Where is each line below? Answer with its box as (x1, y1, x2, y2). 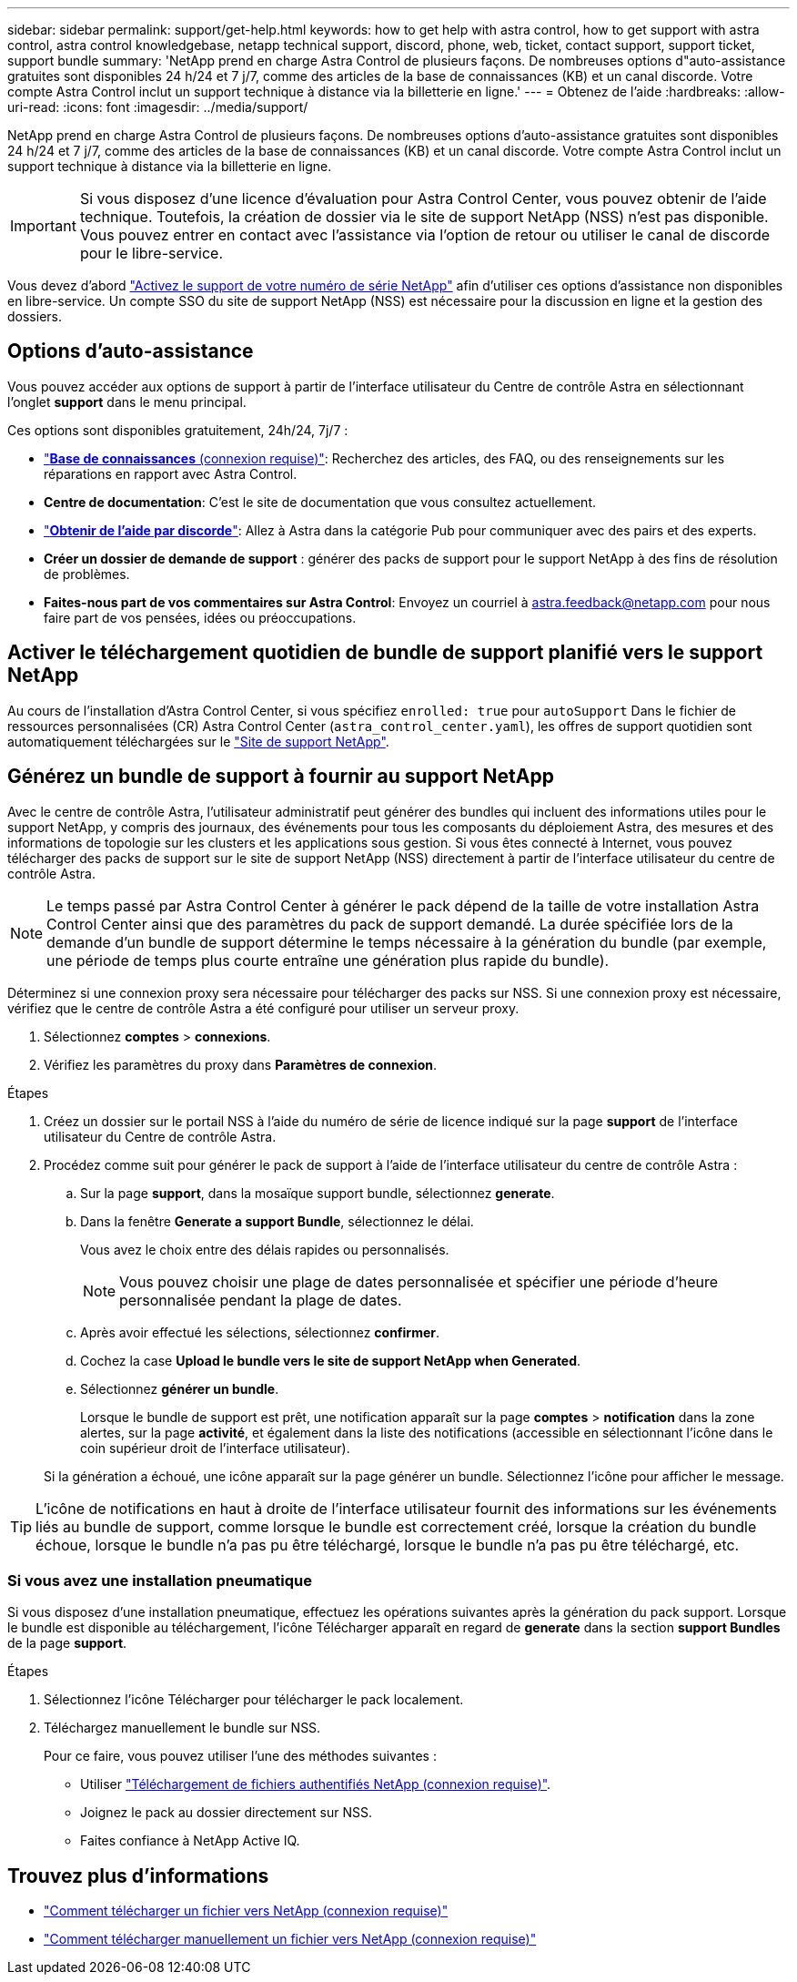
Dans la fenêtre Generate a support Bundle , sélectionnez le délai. (80, 1213, 474, 1229)
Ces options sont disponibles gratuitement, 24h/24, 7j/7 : (7, 422, 348, 438)
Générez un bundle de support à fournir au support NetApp (7, 765, 554, 788)
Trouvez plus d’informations (7, 1864, 269, 1887)
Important (10, 217, 76, 235)
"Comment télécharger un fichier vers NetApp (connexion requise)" (44, 1903, 449, 1919)
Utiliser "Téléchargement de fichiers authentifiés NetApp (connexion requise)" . (80, 1776, 551, 1793)
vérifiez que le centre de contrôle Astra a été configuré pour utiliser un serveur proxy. (7, 1000, 520, 1016)
